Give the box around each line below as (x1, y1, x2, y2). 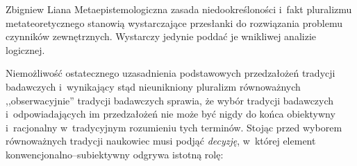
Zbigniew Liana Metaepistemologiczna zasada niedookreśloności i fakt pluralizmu (6, 2, 352, 16)
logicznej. (6, 42, 45, 57)
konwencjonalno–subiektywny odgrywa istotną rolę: (6, 147, 224, 161)
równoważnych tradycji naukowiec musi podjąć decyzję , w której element (6, 133, 316, 148)
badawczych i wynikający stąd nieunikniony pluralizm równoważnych (6, 79, 301, 93)
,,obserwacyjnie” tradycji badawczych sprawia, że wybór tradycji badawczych (6, 93, 334, 107)
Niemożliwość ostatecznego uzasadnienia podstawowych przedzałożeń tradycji (6, 66, 335, 80)
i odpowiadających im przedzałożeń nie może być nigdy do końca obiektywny (6, 107, 335, 121)
